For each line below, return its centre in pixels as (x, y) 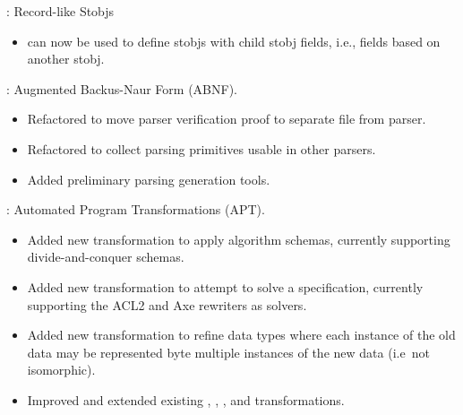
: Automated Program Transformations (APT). (136, 209)
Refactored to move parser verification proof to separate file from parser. (227, 119)
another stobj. (66, 59)
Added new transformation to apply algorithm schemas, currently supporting (239, 239)
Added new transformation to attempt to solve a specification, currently (225, 286)
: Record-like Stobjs (60, 11)
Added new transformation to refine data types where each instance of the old (241, 335)
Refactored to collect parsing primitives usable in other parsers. (201, 148)
